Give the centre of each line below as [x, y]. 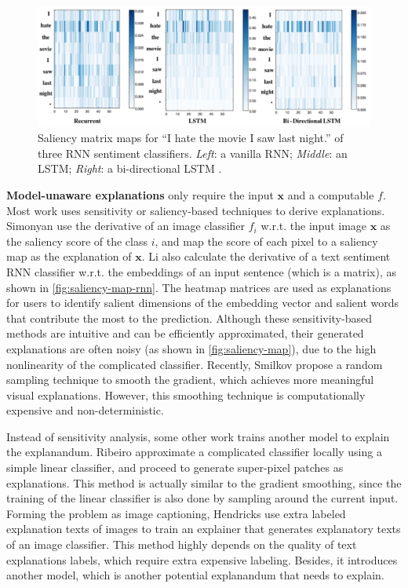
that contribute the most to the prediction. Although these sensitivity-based [189, 318]
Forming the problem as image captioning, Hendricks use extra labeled [176, 513]
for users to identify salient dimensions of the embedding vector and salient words [203, 303]
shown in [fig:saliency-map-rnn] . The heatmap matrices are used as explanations [199, 287]
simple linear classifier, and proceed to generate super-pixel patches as [175, 467]
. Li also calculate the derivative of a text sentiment [266, 256]
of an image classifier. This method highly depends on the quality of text [182, 544]
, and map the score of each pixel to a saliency [266, 241]
